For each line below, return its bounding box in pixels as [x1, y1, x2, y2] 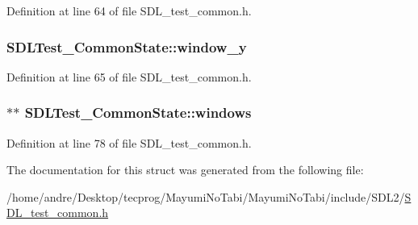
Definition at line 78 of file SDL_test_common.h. [6, 134, 252, 151]
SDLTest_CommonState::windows [24, 102, 252, 123]
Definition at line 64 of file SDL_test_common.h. [6, 2, 252, 19]
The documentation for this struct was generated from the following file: [6, 161, 364, 178]
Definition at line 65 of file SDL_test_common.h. [6, 68, 252, 85]
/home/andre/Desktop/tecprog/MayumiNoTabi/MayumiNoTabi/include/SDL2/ [6, 188, 405, 205]
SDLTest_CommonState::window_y [6, 36, 247, 56]
